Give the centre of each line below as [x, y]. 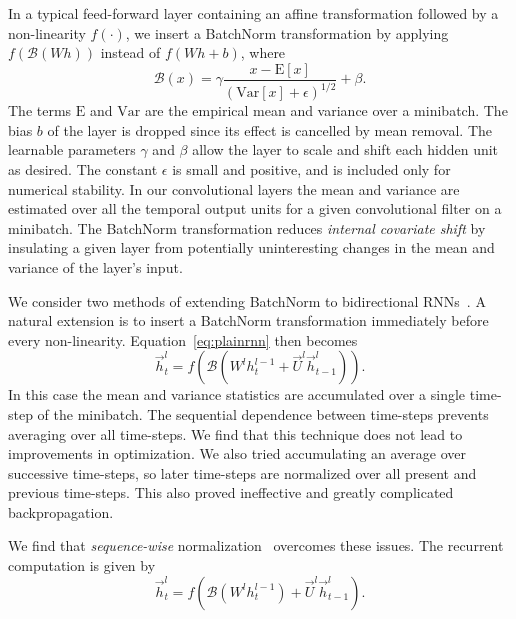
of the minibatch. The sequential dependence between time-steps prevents [263, 413]
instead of [130, 52]
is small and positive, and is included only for [311, 168]
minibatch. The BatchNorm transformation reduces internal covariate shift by [247, 227]
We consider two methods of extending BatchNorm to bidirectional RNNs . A [247, 300]
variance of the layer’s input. [95, 266]
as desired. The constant [83, 168]
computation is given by [82, 565]
